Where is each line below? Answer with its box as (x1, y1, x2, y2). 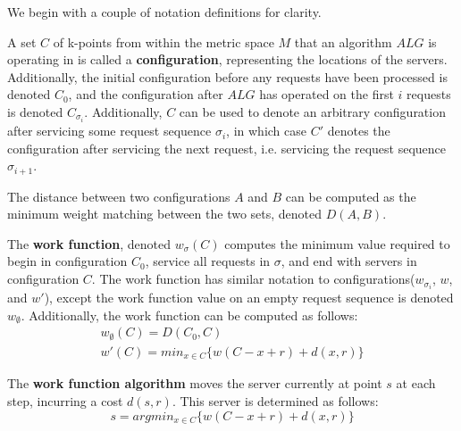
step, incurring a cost (7, 391, 123, 410)
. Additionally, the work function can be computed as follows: (21, 305, 358, 324)
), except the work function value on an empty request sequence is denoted (44, 288, 454, 307)
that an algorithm (294, 32, 392, 51)
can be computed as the (285, 186, 416, 205)
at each (396, 374, 436, 393)
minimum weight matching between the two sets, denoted (7, 204, 323, 223)
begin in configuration (7, 252, 128, 270)
